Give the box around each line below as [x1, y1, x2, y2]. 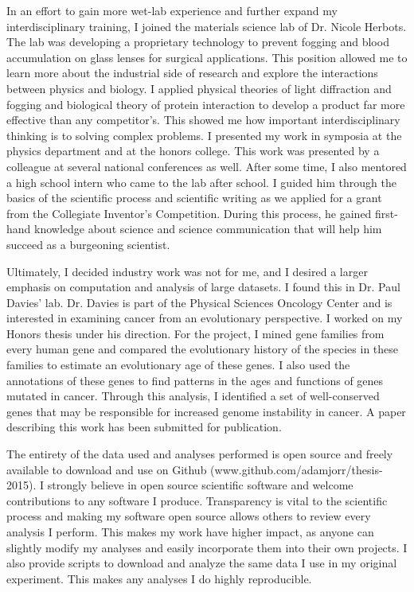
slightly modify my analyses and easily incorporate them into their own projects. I [6, 539, 408, 555]
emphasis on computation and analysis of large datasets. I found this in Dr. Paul [6, 278, 400, 295]
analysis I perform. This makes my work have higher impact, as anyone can [6, 524, 374, 539]
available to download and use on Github [6, 461, 207, 477]
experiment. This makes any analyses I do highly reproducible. [6, 570, 312, 586]
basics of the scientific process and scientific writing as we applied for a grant [6, 189, 382, 206]
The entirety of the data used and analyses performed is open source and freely [6, 446, 393, 462]
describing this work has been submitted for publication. [6, 419, 282, 435]
